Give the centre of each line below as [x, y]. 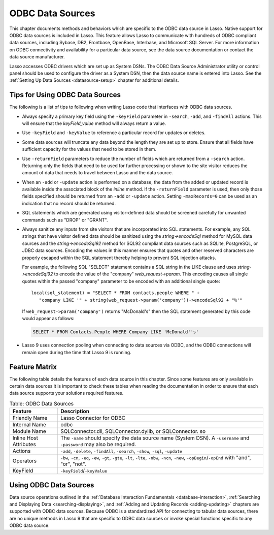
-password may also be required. [98, 445]
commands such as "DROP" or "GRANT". [65, 220]
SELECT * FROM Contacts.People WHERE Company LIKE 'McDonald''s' [116, 332]
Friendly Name [30, 418]
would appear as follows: [48, 319]
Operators [25, 461]
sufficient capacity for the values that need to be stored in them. [89, 149]
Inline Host [25, 438]
